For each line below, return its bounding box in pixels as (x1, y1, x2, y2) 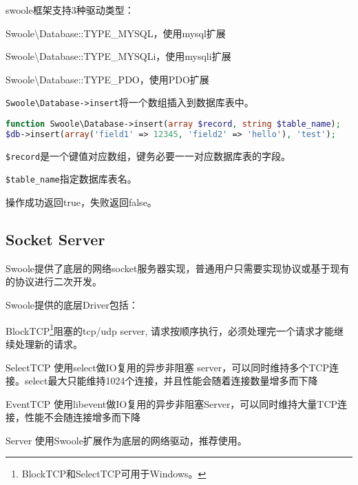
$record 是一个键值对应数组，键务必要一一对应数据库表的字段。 (6, 148, 291, 163)
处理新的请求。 (14, 336, 83, 351)
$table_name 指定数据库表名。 (6, 172, 137, 186)
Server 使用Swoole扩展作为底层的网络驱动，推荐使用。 (6, 433, 247, 447)
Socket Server (6, 229, 105, 250)
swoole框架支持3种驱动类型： (6, 3, 134, 17)
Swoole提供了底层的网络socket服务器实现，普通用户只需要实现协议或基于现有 (6, 260, 350, 275)
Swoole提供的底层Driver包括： (6, 298, 138, 312)
